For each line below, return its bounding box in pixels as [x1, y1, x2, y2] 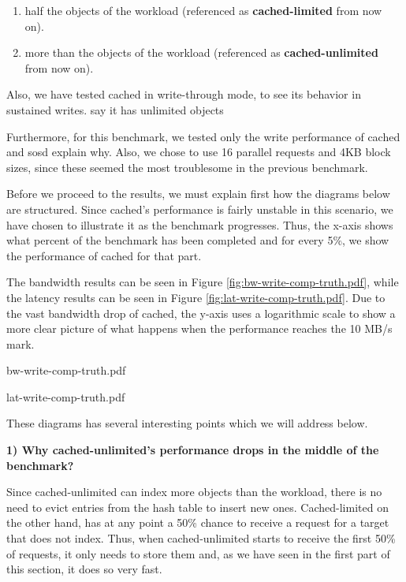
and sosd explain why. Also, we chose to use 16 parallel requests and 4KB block [6, 144, 391, 160]
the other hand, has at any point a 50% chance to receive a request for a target [6, 514, 389, 531]
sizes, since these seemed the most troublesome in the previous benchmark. [6, 159, 368, 175]
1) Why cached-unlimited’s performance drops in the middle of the [6, 442, 379, 458]
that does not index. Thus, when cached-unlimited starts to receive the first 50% [6, 530, 396, 547]
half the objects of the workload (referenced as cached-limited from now [24, 2, 382, 18]
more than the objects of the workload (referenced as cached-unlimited [24, 44, 378, 61]
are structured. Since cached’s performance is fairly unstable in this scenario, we [6, 200, 393, 217]
